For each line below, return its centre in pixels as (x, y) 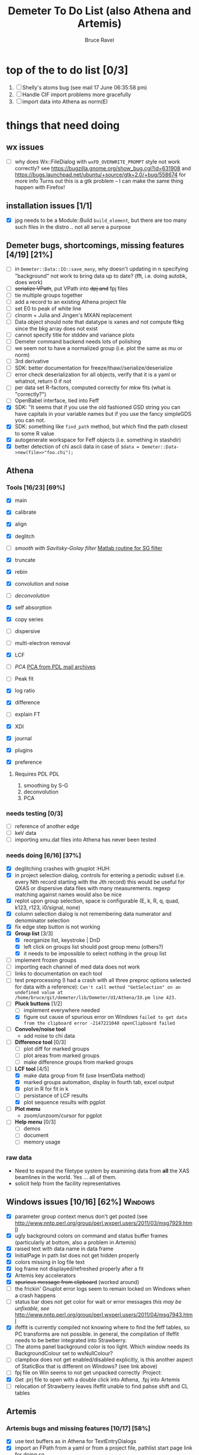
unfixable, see (32, 1308)
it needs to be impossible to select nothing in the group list (95, 954)
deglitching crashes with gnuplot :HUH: (63, 868)
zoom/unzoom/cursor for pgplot (63, 1116)
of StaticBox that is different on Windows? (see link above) (86, 1367)
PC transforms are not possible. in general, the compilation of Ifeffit (97, 1334)
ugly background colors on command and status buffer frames (91, 1235)
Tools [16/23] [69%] (36, 487)
